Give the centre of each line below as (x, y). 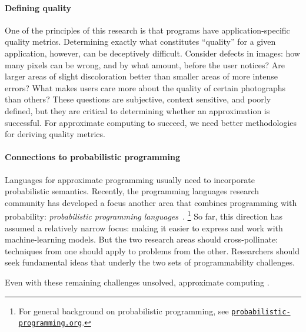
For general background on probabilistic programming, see (124, 311)
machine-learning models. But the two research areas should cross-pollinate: (141, 239)
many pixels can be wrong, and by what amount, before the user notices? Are (145, 64)
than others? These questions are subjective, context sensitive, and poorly (138, 99)
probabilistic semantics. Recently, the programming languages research (132, 191)
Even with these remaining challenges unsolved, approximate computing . (137, 282)
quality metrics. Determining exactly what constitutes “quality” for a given (140, 41)
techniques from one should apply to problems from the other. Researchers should (152, 250)
